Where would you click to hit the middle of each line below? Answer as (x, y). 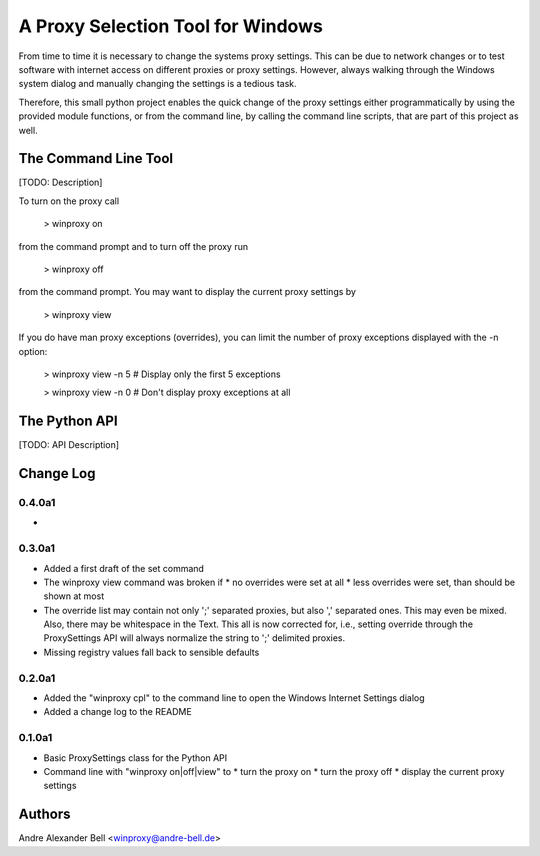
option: (33, 351)
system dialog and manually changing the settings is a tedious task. (157, 84)
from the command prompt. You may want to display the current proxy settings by (187, 292)
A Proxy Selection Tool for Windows (171, 26)
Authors (44, 814)
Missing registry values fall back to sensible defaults (151, 652)
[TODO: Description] (60, 182)
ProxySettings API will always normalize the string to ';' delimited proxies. (194, 638)
